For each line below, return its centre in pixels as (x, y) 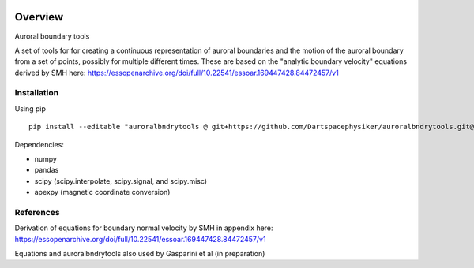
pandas (47, 170)
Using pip (30, 108)
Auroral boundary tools (52, 36)
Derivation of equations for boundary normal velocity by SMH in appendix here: (144, 228)
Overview (39, 17)
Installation (37, 93)
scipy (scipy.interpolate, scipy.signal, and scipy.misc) (121, 181)
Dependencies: (39, 144)
